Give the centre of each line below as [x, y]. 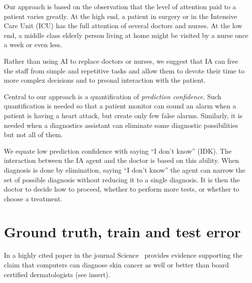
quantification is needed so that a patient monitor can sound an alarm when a [120, 106]
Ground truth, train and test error [122, 232]
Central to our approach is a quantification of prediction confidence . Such [113, 96]
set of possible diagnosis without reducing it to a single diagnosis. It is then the [122, 179]
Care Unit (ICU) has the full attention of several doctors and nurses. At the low [123, 26]
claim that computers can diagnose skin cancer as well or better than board [117, 265]
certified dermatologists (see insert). [57, 274]
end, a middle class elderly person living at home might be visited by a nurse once [126, 35]
